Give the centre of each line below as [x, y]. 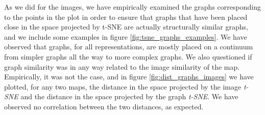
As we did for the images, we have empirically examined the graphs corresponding [132, 7]
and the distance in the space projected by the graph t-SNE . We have [129, 96]
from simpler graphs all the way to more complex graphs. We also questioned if [128, 56]
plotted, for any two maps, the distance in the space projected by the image [123, 86]
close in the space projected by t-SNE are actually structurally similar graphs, [126, 27]
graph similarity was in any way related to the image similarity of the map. [122, 66]
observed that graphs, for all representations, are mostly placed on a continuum [129, 47]
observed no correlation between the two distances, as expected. [104, 106]
